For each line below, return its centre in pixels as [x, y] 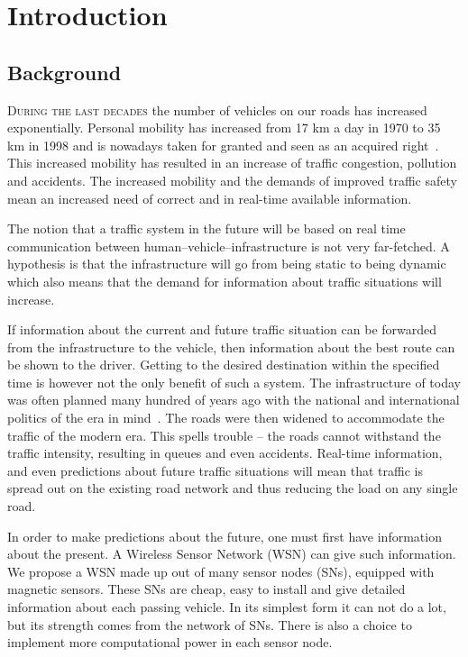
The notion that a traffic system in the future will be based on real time [206, 228]
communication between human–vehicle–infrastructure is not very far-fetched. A [229, 246]
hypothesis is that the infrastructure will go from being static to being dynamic [227, 264]
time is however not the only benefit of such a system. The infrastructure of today [234, 382]
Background [64, 72]
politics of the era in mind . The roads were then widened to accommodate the [226, 418]
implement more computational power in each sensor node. [170, 642]
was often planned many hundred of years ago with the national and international [234, 400]
